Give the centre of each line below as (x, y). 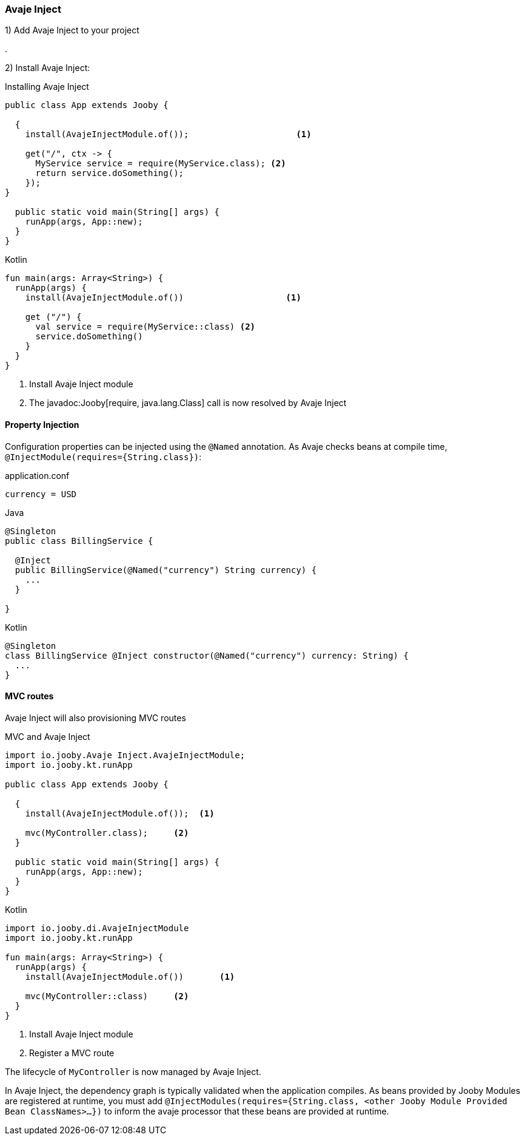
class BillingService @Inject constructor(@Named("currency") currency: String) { (207, 655)
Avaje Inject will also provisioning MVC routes (95, 718)
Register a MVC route (72, 1053)
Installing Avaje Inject (47, 87)
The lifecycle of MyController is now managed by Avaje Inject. (133, 1071)
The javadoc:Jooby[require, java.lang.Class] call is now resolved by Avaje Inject (188, 403)
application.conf (37, 475)
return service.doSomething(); (110, 173)
